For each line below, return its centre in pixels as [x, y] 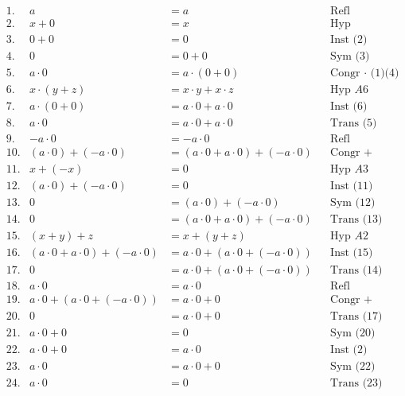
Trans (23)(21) [356, 383]
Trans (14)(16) [356, 270]
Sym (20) [353, 333]
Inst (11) [352, 186]
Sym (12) [353, 203]
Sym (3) [350, 57]
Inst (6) [349, 107]
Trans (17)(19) [356, 316]
